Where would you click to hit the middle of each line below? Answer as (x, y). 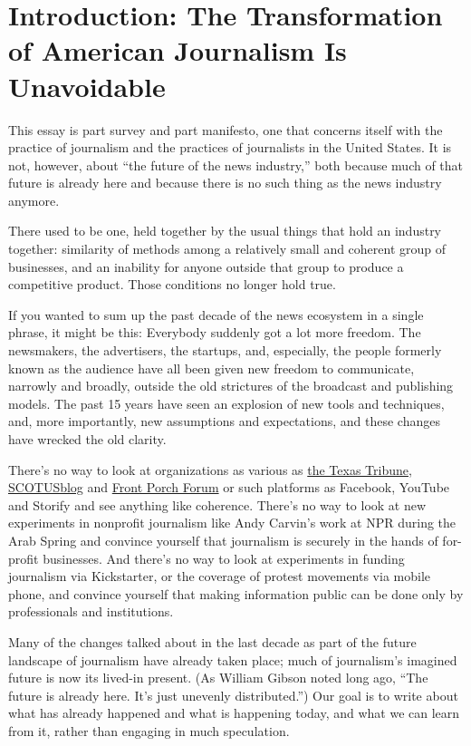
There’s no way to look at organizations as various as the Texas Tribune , (210, 469)
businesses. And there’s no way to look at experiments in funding (224, 558)
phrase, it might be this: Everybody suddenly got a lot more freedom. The (215, 332)
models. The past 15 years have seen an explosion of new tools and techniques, (226, 403)
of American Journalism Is (178, 50)
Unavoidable (87, 86)
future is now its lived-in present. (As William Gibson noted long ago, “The (218, 678)
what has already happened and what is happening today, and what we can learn (234, 713)
